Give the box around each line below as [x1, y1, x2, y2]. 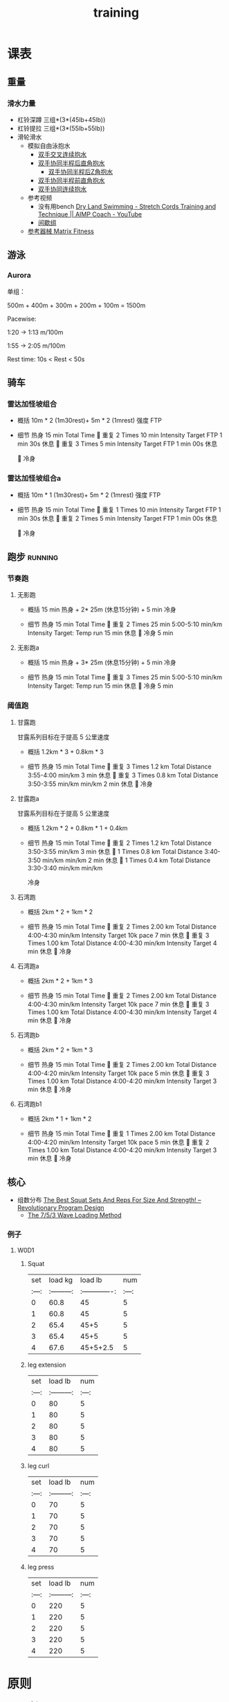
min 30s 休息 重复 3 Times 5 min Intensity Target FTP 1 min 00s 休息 [17, 439, 218, 448]
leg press [27, 1562, 55, 1571]
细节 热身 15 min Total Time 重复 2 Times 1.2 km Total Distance [27, 839, 212, 847]
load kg [48, 1275, 73, 1285]
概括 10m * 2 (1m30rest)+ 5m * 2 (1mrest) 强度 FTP [17, 416, 163, 425]
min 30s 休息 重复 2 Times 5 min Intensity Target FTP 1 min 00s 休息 [17, 514, 218, 522]
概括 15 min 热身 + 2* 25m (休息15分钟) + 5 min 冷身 [27, 605, 176, 614]
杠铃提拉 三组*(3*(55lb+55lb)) [17, 124, 105, 133]
